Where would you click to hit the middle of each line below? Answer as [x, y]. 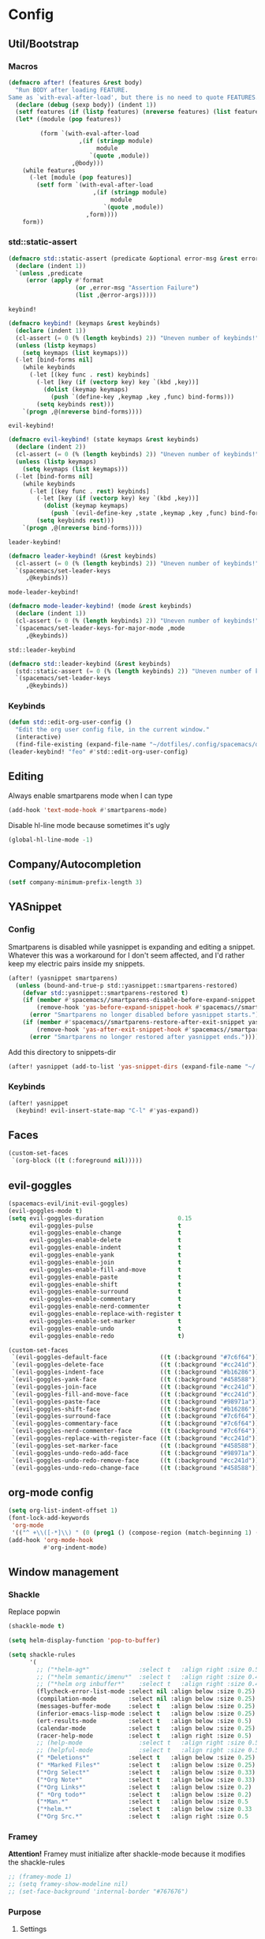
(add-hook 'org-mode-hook [50, 1540]
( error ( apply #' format [65, 281]
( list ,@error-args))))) [116, 295]
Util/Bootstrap [43, 44]
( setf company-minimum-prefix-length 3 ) [76, 883]
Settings [33, 1929]
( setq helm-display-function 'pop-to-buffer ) [84, 1641]
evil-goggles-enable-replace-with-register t [105, 1314]
